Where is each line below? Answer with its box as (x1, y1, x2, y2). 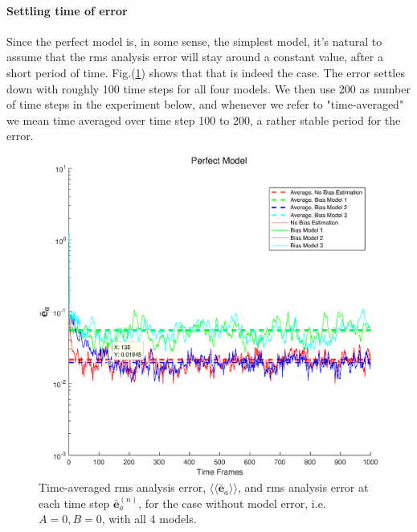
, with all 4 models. (101, 510, 197, 527)
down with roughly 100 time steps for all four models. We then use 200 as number (6, 80, 411, 97)
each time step (39, 494, 110, 511)
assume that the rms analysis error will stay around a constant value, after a (6, 48, 383, 65)
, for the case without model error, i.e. (138, 494, 326, 511)
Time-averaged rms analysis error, (39, 479, 206, 496)
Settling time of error (6, 2, 128, 19)
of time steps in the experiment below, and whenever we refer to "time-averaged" (6, 96, 404, 113)
